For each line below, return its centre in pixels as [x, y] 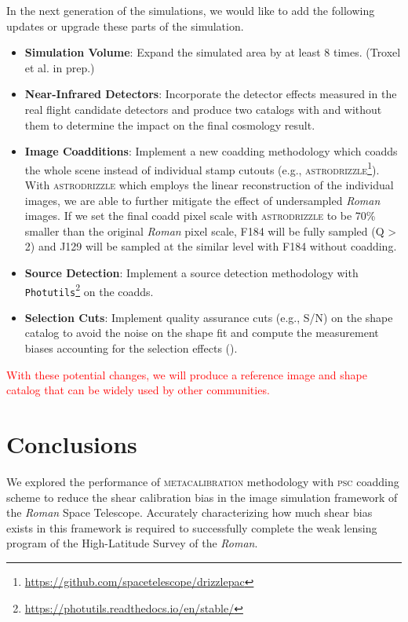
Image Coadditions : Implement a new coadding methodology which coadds [211, 151]
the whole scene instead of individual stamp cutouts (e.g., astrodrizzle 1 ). [202, 168]
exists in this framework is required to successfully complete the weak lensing [192, 527]
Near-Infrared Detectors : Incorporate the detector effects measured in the [211, 94]
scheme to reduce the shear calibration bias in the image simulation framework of [202, 497]
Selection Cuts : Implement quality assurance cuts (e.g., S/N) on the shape [209, 317]
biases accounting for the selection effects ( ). [131, 348]
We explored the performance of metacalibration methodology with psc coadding [203, 481]
